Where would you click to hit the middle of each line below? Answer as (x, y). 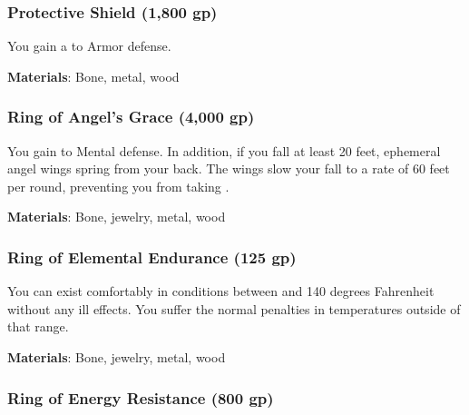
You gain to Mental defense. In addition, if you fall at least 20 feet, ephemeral (224, 150)
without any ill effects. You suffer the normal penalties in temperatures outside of (234, 308)
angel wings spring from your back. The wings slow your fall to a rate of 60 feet (229, 168)
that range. (38, 326)
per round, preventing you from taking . (118, 186)
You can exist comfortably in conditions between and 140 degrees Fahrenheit (221, 291)
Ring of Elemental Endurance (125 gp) (152, 257)
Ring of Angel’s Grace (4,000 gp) (131, 117)
